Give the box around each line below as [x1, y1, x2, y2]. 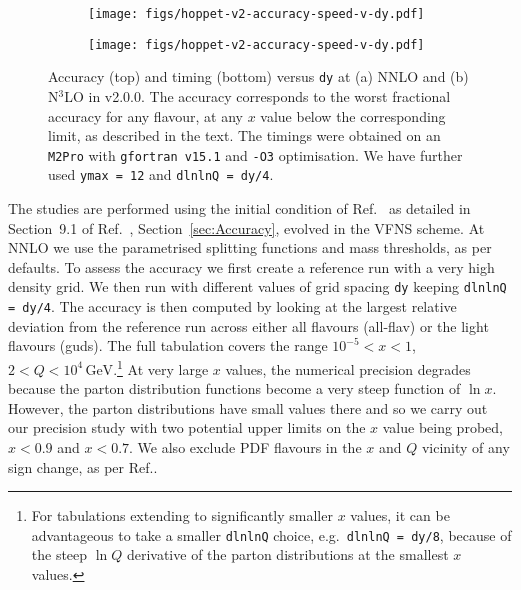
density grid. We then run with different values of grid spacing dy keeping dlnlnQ [8, 276, 507, 297]
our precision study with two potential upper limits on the [8, 417, 366, 438]
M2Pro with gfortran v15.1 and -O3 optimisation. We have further [48, 144, 463, 165]
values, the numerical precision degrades [225, 358, 471, 379]
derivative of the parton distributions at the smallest [126, 544, 449, 565]
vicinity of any [421, 436, 510, 457]
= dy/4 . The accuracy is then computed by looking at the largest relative [8, 296, 457, 317]
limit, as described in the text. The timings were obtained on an [48, 125, 441, 146]
